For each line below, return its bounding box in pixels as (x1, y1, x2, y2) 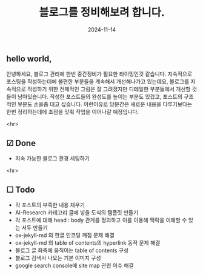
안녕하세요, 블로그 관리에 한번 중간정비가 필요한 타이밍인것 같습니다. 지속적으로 (6, 70, 193, 78)
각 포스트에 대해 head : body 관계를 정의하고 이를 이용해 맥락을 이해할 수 (15, 216, 187, 224)
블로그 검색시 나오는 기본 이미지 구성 (15, 254, 101, 261)
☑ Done (6, 137, 36, 148)
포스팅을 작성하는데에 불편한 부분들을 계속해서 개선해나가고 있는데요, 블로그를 (6, 78, 190, 85)
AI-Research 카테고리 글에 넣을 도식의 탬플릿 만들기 (15, 208, 139, 216)
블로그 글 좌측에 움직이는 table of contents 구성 (15, 247, 129, 254)
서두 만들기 (21, 224, 48, 231)
